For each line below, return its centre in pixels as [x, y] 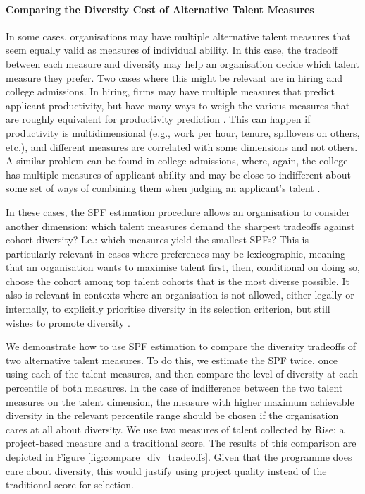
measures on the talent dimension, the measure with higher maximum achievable [180, 401]
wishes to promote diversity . [68, 322]
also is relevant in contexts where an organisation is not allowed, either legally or [180, 295]
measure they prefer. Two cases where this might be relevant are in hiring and [174, 77]
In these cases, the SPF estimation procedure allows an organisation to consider [178, 211]
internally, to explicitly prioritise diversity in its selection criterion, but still [168, 309]
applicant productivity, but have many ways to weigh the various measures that [178, 105]
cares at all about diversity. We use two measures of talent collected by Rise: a [175, 429]
